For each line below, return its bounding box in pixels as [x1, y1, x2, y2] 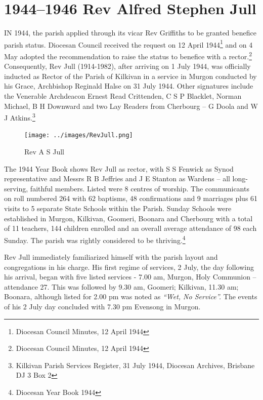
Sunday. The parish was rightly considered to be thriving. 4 [4, 233, 186, 245]
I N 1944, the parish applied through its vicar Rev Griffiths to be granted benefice [4, 27, 256, 38]
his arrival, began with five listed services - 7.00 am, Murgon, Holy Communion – [4, 271, 256, 282]
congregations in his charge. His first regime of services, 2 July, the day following [4, 261, 254, 272]
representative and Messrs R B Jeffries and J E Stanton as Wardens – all [4, 173, 230, 184]
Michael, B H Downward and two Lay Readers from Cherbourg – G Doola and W [4, 100, 258, 111]
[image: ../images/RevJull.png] [24, 132, 133, 139]
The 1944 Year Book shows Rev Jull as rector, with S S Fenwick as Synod [4, 163, 234, 174]
